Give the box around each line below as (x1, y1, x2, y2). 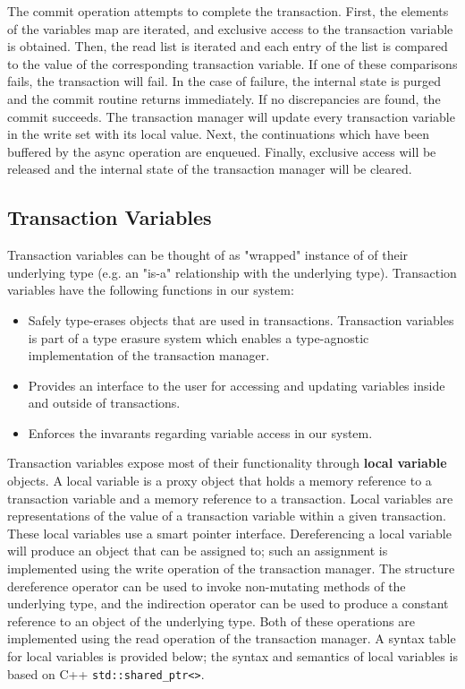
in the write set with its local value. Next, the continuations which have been (7, 125, 429, 143)
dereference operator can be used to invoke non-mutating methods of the (7, 576, 406, 595)
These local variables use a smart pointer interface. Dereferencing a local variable (7, 523, 452, 542)
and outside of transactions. (28, 393, 181, 412)
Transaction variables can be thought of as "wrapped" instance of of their (7, 245, 409, 264)
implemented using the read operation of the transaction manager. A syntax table (7, 629, 456, 648)
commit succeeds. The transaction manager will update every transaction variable (7, 107, 455, 125)
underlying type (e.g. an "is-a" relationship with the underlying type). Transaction (7, 263, 457, 281)
